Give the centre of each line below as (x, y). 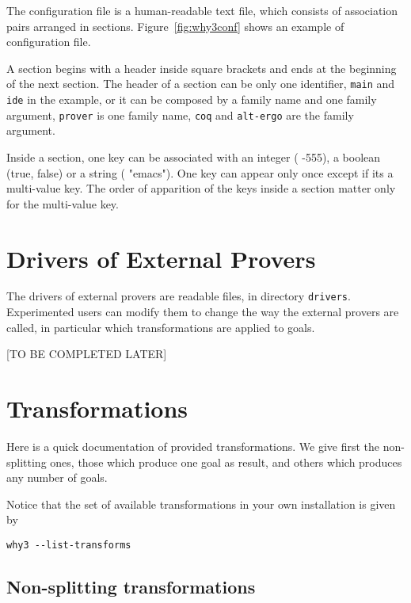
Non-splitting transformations (131, 587)
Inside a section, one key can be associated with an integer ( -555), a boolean (194, 156)
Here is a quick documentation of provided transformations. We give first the (193, 446)
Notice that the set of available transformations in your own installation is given (201, 504)
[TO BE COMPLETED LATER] (87, 354)
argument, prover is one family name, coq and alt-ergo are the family (180, 114)
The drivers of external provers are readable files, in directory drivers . (179, 296)
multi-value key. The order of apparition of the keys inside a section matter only (201, 188)
